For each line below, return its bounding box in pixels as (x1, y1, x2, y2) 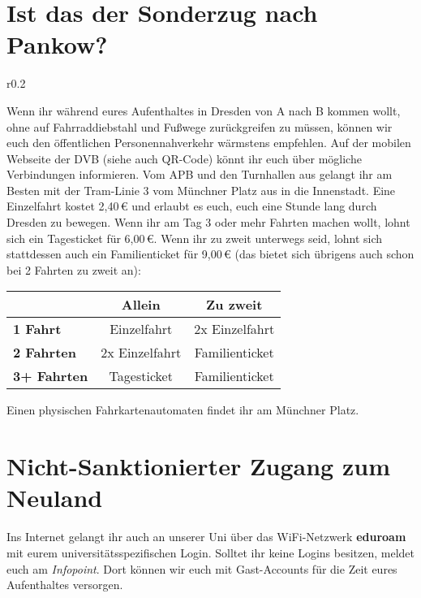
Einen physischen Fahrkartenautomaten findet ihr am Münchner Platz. (6, 401, 359, 418)
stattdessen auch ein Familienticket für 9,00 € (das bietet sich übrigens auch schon (6, 245, 415, 262)
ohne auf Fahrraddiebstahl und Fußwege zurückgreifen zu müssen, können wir (6, 118, 393, 135)
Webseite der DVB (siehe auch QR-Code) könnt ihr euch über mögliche (6, 149, 362, 167)
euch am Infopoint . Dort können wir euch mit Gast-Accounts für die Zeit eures (6, 560, 397, 577)
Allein (121, 295, 161, 314)
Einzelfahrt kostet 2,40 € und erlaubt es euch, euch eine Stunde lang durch (6, 197, 377, 214)
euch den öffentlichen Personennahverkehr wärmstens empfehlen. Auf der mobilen (6, 134, 411, 151)
